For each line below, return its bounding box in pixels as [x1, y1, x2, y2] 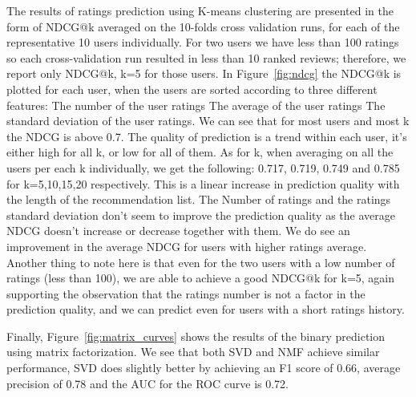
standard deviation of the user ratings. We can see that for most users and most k [6, 112, 410, 129]
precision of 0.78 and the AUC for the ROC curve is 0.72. [6, 375, 289, 391]
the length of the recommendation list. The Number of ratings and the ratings [6, 191, 391, 208]
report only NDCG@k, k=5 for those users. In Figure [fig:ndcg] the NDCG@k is [6, 65, 402, 82]
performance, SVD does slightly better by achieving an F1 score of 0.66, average [6, 359, 401, 376]
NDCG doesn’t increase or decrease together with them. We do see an [6, 222, 350, 239]
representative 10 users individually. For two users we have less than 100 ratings [6, 34, 399, 51]
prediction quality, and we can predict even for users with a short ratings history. [6, 301, 405, 318]
